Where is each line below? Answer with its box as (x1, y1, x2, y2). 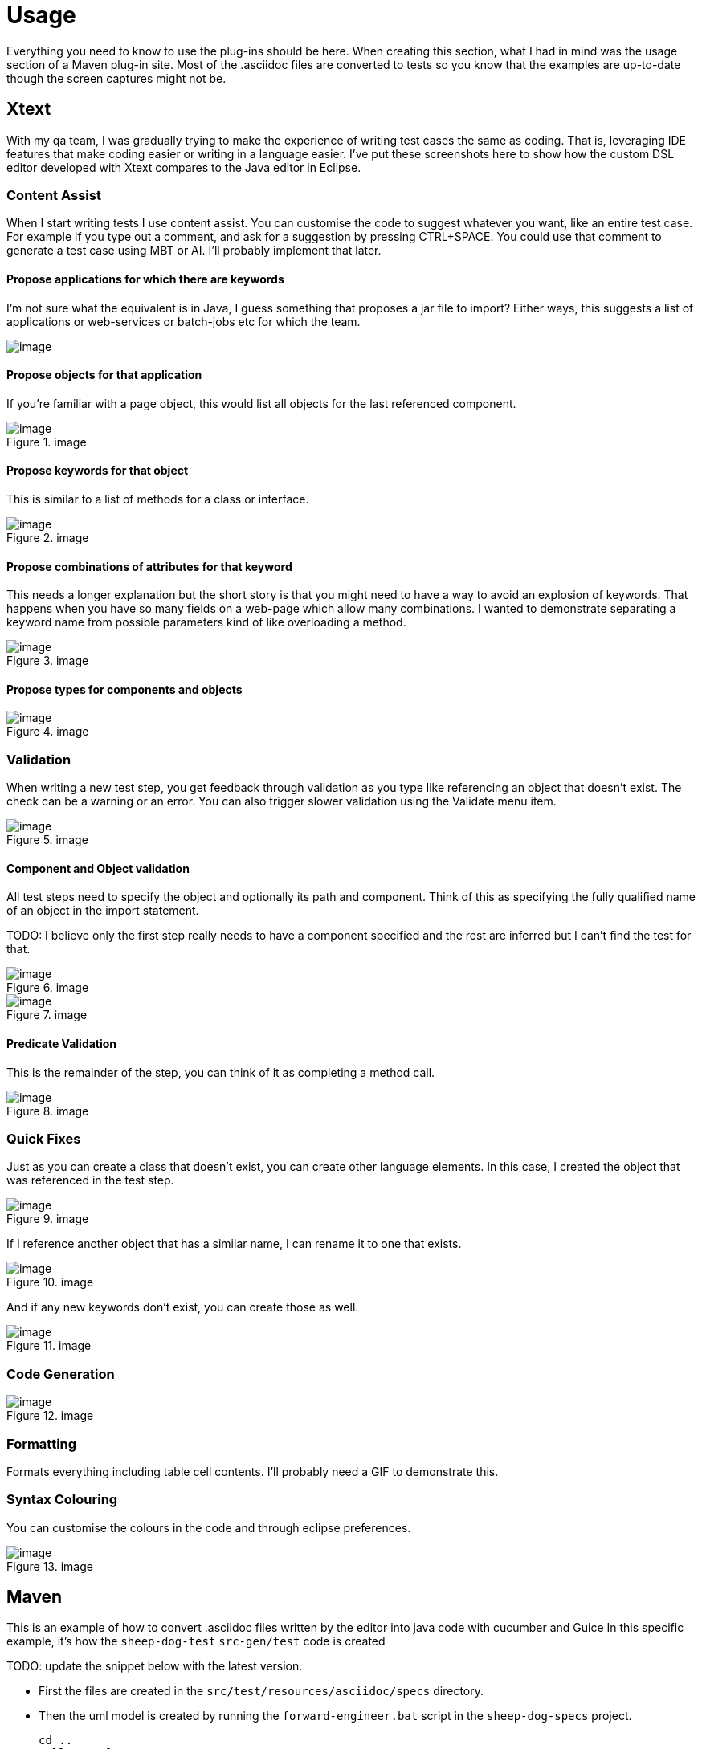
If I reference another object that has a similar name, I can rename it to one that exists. (6, 1237, 462, 1251)
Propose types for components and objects (6, 682, 243, 696)
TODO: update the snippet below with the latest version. (6, 1659, 303, 1674)
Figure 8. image (6, 1103, 89, 1118)
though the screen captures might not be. (6, 71, 227, 85)
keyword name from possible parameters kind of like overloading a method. (6, 615, 406, 630)
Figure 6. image (6, 980, 89, 995)
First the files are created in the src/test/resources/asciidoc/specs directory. (39, 1684, 484, 1698)
